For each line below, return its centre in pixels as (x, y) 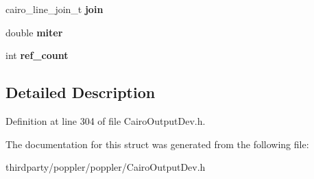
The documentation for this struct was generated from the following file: (157, 144)
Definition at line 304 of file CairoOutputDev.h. (106, 120)
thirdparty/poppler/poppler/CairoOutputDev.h (106, 167)
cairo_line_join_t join (55, 9)
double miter (34, 32)
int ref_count (37, 55)
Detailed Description (81, 92)
